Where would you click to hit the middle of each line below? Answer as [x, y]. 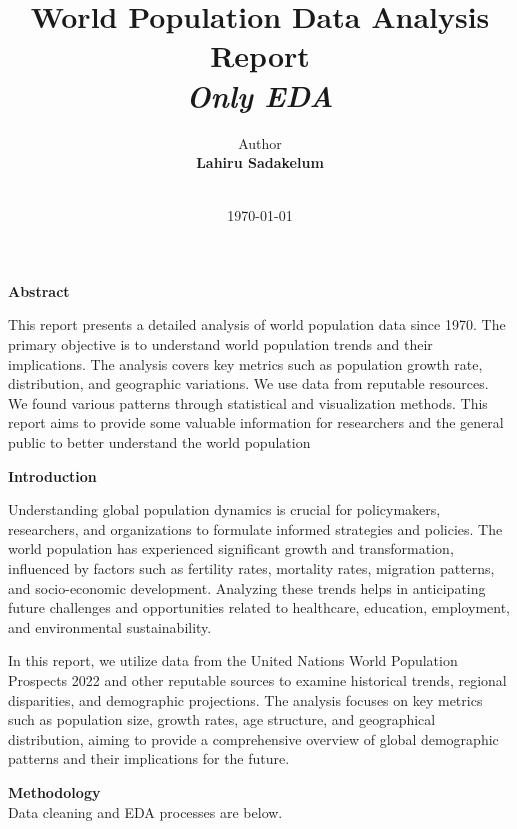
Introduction [52, 475]
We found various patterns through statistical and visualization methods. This [248, 402]
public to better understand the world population [159, 442]
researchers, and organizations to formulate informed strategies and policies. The [255, 528]
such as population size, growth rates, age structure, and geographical [222, 719]
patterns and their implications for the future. [149, 758]
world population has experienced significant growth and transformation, [231, 548]
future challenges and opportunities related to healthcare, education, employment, [259, 607]
